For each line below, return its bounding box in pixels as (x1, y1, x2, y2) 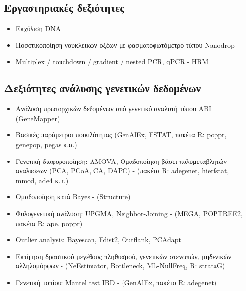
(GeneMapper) (15, 113, 60, 123)
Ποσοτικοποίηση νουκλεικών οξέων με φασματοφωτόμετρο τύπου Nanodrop (15, 39, 235, 50)
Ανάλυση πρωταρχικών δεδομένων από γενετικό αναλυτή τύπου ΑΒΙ (15, 103, 211, 114)
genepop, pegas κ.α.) (15, 139, 77, 149)
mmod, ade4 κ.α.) (15, 175, 69, 185)
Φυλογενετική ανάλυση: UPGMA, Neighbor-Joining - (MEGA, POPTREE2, (15, 208, 243, 218)
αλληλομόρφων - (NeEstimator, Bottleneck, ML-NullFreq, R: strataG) (15, 260, 225, 271)
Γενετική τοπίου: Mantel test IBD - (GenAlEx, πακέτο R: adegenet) (15, 277, 217, 287)
